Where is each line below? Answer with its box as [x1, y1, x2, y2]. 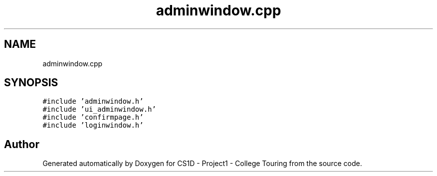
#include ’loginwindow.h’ [42, 121, 144, 130]
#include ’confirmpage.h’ [42, 113, 144, 122]
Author [4, 138, 39, 151]
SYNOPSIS [4, 76, 58, 89]
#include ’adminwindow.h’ [42, 97, 144, 106]
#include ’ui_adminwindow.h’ [42, 105, 156, 114]
